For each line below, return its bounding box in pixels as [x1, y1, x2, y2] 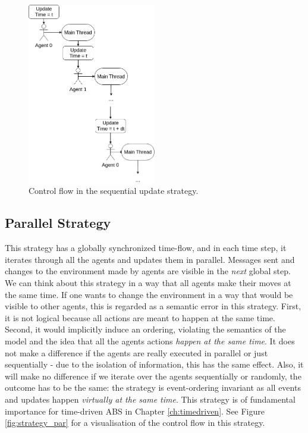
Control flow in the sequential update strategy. [29, 184, 199, 197]
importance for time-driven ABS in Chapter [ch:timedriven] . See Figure [5, 404, 265, 417]
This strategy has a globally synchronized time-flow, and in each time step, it [5, 241, 287, 254]
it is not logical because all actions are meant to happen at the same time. [5, 311, 275, 324]
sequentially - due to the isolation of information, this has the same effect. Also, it [5, 358, 304, 371]
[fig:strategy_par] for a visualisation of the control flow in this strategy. [5, 416, 265, 429]
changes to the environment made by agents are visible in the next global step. [5, 265, 291, 277]
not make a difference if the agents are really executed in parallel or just [5, 346, 268, 359]
